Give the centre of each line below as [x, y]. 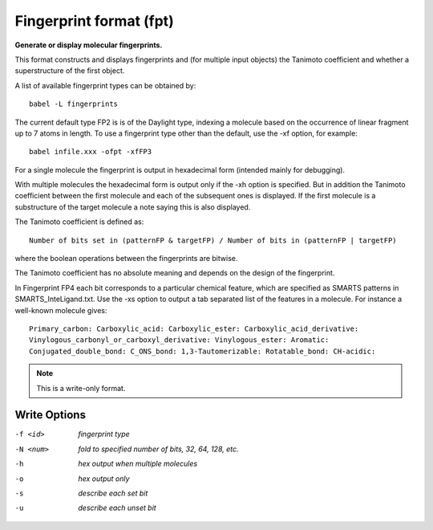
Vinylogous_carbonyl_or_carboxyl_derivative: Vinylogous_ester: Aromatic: [179, 340]
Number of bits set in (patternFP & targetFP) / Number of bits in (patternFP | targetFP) [213, 240]
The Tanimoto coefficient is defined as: [79, 222]
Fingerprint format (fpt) [94, 21]
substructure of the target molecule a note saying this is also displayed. [133, 207]
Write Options [50, 415]
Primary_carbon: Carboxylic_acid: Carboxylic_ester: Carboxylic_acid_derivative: [194, 328]
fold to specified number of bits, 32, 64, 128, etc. [158, 449]
